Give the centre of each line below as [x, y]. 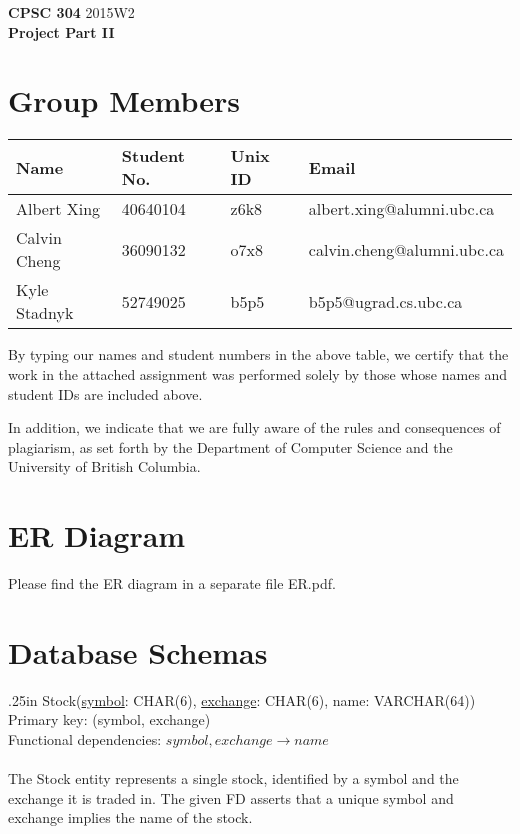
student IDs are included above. [105, 393]
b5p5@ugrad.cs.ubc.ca [385, 301]
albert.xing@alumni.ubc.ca [401, 209]
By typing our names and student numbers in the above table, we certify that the [258, 354]
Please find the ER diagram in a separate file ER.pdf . [172, 583]
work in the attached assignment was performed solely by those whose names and [258, 373]
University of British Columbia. [104, 466]
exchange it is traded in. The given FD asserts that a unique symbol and [231, 797]
